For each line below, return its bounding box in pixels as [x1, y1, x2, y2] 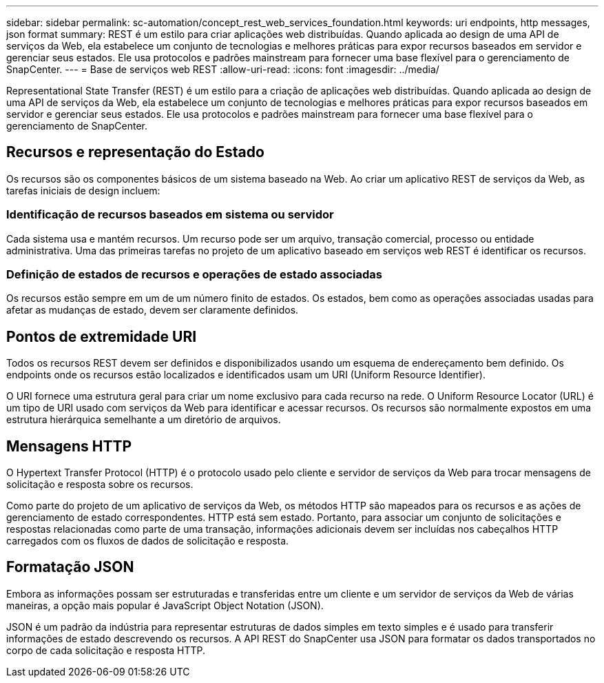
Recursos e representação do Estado [6, 143, 264, 161]
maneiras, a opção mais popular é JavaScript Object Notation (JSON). [6, 599, 324, 611]
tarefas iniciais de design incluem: [6, 184, 160, 196]
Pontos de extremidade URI [6, 327, 197, 345]
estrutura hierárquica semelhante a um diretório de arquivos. [6, 414, 281, 426]
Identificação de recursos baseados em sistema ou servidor [6, 207, 334, 222]
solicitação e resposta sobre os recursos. [6, 478, 194, 491]
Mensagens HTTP [6, 437, 132, 455]
